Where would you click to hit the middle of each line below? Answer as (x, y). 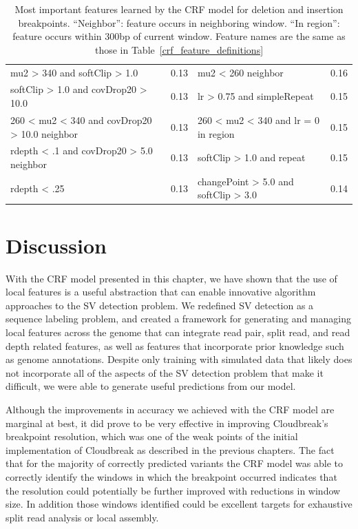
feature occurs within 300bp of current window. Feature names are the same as (179, 36)
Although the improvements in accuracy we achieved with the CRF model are (170, 409)
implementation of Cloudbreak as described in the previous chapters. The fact (170, 449)
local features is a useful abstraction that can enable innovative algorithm (161, 292)
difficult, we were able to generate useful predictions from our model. (151, 386)
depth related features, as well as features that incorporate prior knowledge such (175, 345)
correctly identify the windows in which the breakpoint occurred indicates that (171, 476)
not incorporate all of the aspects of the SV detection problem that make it (165, 372)
